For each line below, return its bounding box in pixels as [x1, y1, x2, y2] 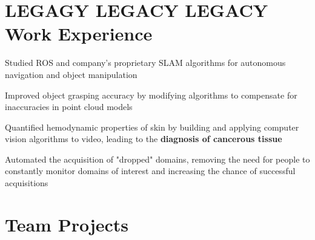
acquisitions [5, 177, 48, 189]
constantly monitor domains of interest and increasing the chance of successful [5, 164, 296, 177]
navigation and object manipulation [5, 68, 138, 80]
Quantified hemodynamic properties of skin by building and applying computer [5, 120, 299, 133]
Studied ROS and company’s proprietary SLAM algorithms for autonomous [5, 56, 286, 69]
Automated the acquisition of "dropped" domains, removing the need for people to [5, 152, 310, 165]
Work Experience [5, 21, 153, 46]
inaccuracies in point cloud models [5, 100, 133, 113]
